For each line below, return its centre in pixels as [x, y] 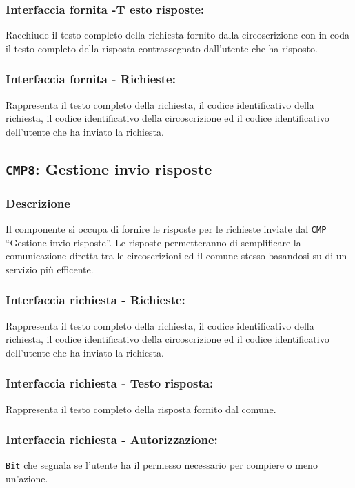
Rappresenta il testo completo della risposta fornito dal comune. [141, 409]
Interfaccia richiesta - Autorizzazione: [112, 439]
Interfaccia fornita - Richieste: [91, 79]
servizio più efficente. [50, 269]
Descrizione [38, 203]
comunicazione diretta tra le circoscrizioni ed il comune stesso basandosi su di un [176, 256]
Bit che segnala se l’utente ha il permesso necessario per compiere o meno [162, 465]
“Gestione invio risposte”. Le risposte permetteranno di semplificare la [153, 242]
